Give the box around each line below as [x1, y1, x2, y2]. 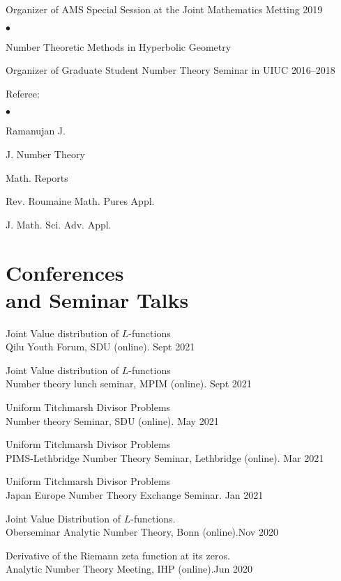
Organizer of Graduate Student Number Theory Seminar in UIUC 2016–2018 [6, 63, 335, 77]
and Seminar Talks [6, 285, 189, 313]
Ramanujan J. [6, 123, 66, 138]
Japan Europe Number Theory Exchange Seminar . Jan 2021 [6, 488, 264, 502]
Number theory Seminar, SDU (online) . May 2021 [6, 413, 219, 428]
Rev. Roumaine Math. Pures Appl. [6, 194, 155, 208]
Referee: [6, 86, 40, 100]
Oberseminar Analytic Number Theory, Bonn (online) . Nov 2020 [6, 525, 278, 539]
